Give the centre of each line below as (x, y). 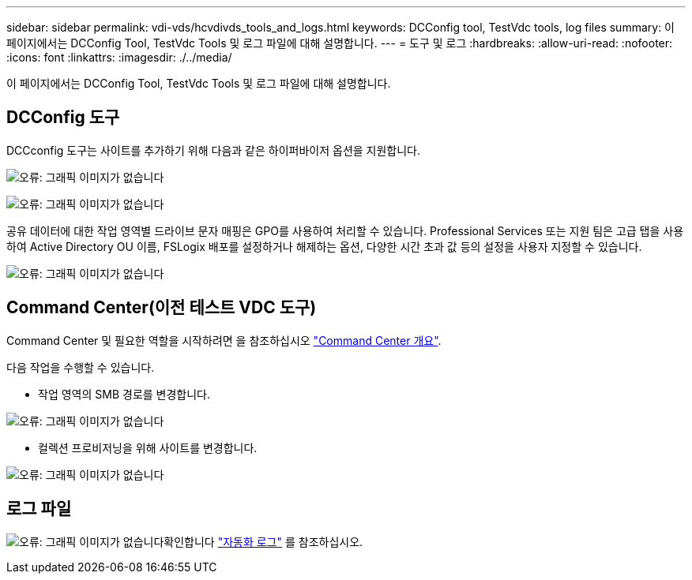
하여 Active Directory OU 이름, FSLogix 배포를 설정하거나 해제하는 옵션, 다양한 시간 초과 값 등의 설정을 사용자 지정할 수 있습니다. (324, 246)
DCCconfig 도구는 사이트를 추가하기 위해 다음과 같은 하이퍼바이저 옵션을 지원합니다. (214, 150)
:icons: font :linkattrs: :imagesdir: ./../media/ (119, 57)
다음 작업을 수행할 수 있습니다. (81, 367)
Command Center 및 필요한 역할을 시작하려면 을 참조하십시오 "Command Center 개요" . (224, 340)
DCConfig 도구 (63, 118)
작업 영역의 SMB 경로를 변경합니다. (124, 394)
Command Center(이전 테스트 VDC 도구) (162, 308)
